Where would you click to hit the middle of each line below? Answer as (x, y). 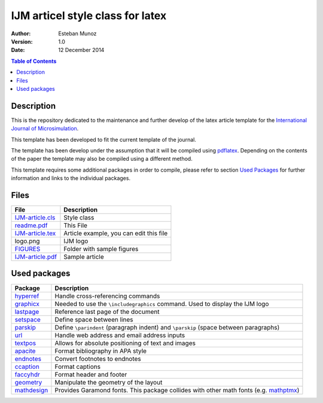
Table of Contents (34, 61)
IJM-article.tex (35, 233)
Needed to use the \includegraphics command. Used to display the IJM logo (162, 304)
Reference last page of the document (107, 312)
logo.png (27, 241)
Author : (21, 33)
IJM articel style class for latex (89, 16)
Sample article (84, 257)
